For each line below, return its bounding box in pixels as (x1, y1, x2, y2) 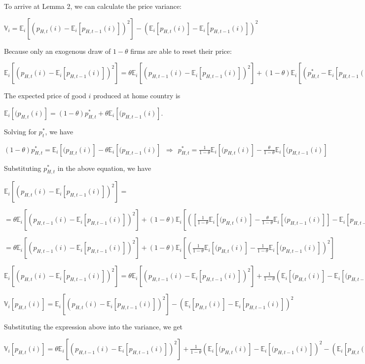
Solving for (4, 126, 37, 136)
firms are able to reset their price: (130, 45, 232, 56)
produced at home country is (93, 90, 181, 101)
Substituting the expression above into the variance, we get (4, 322, 182, 332)
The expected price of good (4, 90, 86, 101)
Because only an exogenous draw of (4, 45, 111, 56)
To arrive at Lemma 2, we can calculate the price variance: (4, 1, 182, 11)
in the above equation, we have (57, 162, 151, 173)
